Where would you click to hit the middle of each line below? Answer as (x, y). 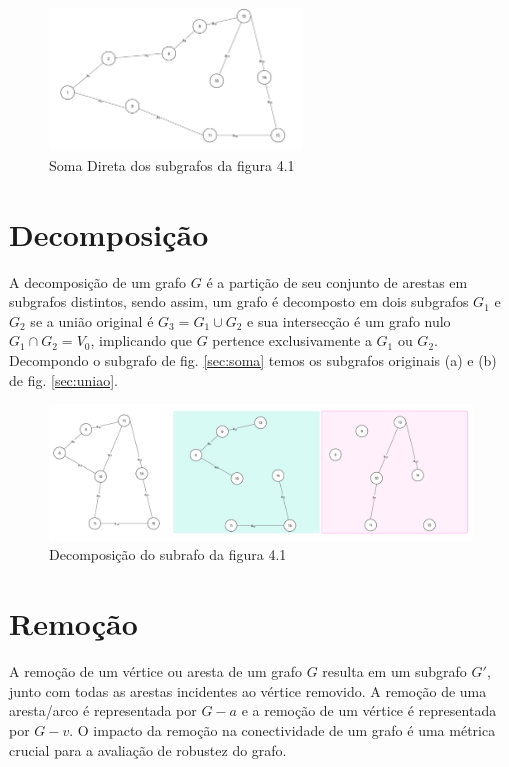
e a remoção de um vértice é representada (369, 710)
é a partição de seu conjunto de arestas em (337, 281)
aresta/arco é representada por (103, 710)
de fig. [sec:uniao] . (63, 379)
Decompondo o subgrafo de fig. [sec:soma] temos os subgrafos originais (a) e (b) (253, 360)
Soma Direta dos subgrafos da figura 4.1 (172, 164)
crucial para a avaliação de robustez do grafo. (148, 749)
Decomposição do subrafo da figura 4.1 (168, 554)
